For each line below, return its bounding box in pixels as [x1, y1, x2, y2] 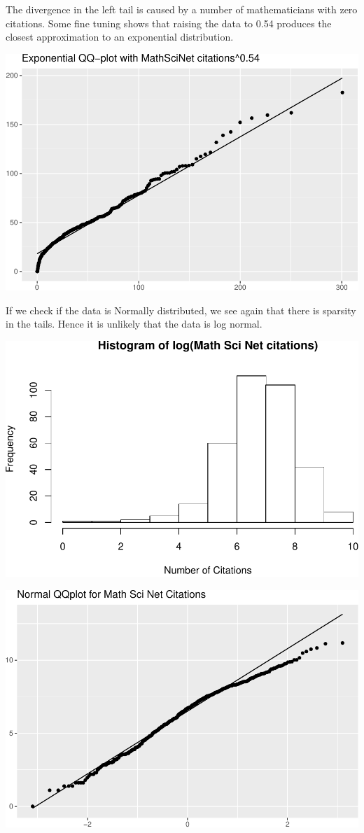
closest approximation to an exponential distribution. [6, 29, 234, 44]
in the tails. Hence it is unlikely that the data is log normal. [6, 316, 262, 331]
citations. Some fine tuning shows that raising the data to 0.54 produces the [6, 15, 332, 30]
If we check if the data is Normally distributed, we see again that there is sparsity [6, 302, 356, 317]
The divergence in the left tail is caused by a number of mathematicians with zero [6, 2, 358, 16]
